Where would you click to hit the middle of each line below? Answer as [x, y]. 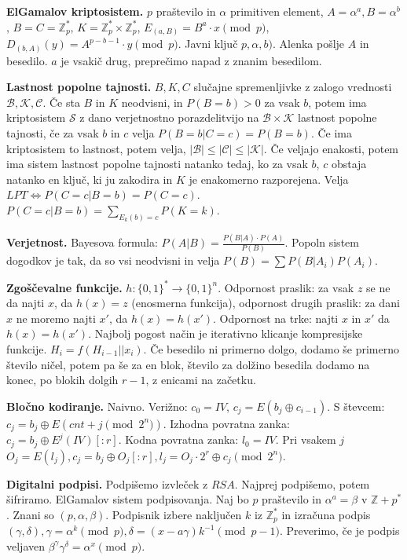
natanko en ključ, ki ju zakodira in [90, 179]
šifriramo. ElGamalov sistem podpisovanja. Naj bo [128, 499]
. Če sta [61, 102]
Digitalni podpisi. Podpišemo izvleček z [107, 483]
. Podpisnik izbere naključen [174, 514]
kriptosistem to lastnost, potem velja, [96, 148]
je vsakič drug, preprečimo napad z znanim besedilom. [191, 60]
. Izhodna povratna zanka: [226, 423]
